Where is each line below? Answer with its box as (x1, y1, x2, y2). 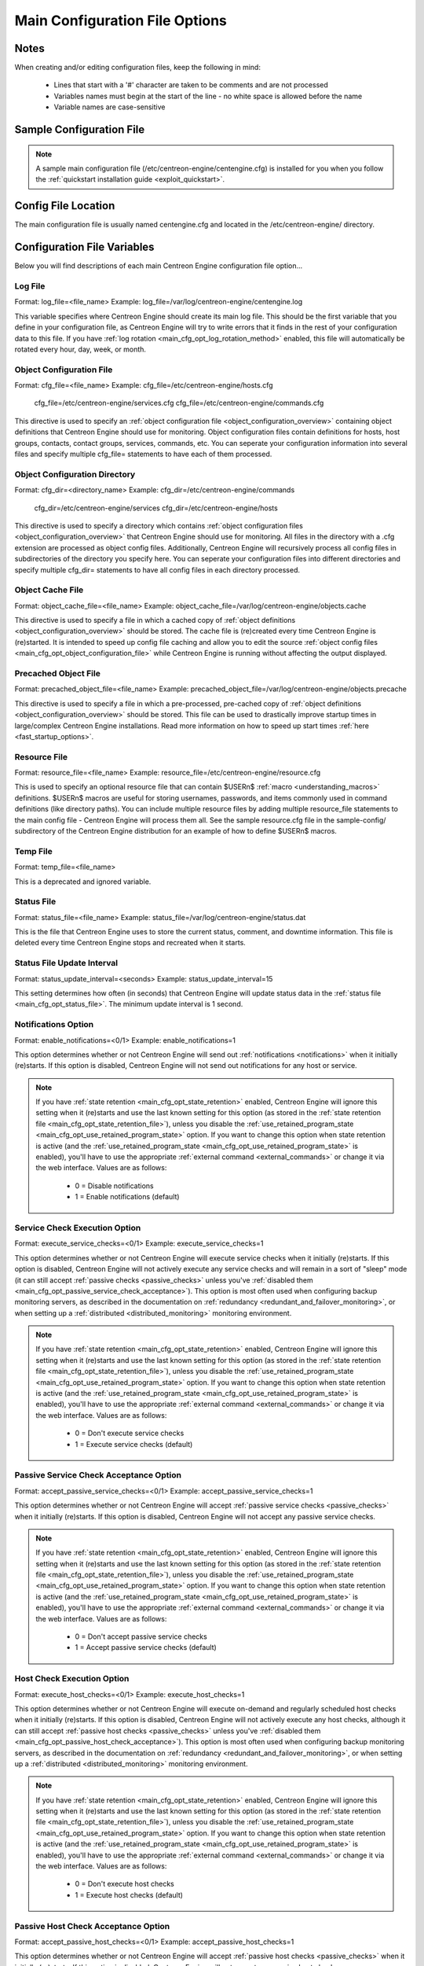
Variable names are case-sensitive (53, 102, 166, 112)
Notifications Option (14, 1019, 94, 1030)
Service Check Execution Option (14, 1222, 141, 1233)
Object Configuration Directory (14, 469, 136, 480)
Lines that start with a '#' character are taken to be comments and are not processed (53, 80, 329, 90)
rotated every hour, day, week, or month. (14, 344, 147, 354)
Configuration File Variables (14, 241, 155, 254)
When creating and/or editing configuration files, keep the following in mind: (14, 63, 261, 72)
